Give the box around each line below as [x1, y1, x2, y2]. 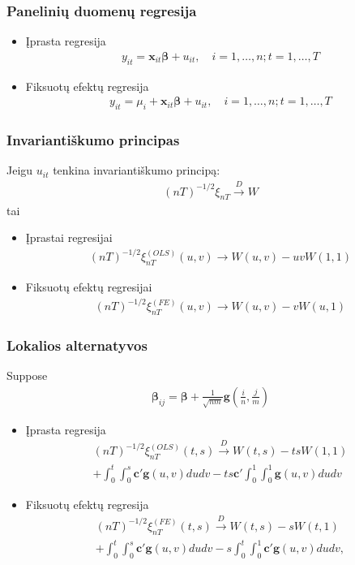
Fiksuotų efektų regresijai [25, 278, 152, 295]
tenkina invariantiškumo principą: [53, 162, 220, 179]
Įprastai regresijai [25, 229, 113, 246]
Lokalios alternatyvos [6, 334, 148, 355]
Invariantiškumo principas [6, 129, 180, 149]
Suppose [6, 367, 48, 384]
